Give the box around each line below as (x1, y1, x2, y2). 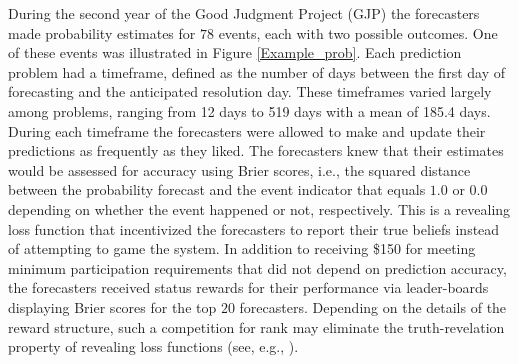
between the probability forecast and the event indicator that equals (8, 179, 426, 200)
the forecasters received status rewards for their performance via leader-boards (8, 277, 489, 298)
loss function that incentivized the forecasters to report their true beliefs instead (8, 218, 500, 239)
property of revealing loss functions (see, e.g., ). (8, 336, 299, 357)
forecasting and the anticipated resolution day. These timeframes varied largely (8, 81, 492, 102)
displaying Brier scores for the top (8, 296, 217, 317)
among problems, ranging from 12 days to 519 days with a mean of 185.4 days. (8, 100, 491, 121)
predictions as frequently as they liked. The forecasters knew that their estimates (8, 140, 504, 161)
